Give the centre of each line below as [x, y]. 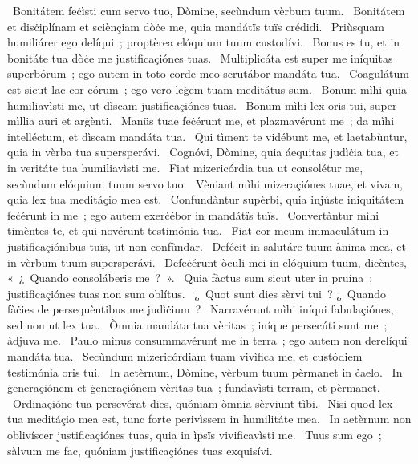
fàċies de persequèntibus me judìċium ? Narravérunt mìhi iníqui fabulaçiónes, [201, 309]
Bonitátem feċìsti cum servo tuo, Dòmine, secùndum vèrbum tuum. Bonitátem [209, 10]
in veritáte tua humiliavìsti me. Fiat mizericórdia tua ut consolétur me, [185, 167]
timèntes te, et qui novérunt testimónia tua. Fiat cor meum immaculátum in [198, 230]
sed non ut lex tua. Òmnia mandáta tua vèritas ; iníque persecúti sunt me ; [197, 324]
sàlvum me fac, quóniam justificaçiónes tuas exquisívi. [140, 450]
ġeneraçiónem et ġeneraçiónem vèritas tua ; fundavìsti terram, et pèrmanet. [194, 387]
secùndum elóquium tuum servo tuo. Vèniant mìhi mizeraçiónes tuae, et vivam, [205, 183]
